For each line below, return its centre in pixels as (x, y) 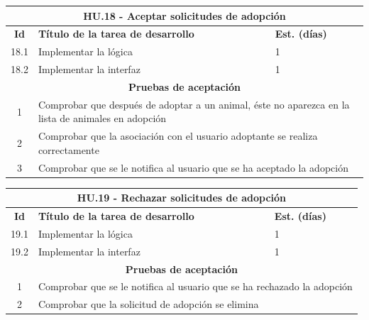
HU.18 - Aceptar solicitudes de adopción (184, 15)
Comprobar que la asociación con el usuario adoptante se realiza (178, 136)
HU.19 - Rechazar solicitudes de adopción (182, 198)
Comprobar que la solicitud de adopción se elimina (148, 304)
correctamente (68, 149)
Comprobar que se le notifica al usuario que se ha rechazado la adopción (195, 286)
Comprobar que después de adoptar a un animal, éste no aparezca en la (194, 104)
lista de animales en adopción (102, 118)
